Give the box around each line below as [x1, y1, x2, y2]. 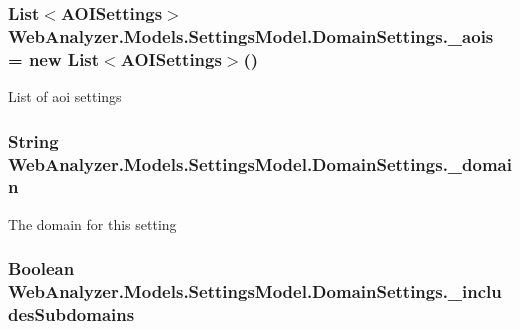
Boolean [8, 256, 75, 281]
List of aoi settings [8, 86, 122, 107]
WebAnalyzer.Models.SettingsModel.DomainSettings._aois [8, 23, 494, 48]
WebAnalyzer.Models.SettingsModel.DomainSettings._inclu [8, 279, 502, 304]
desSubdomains [8, 302, 135, 327]
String [8, 128, 59, 153]
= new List [8, 46, 100, 71]
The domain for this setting [8, 213, 177, 234]
